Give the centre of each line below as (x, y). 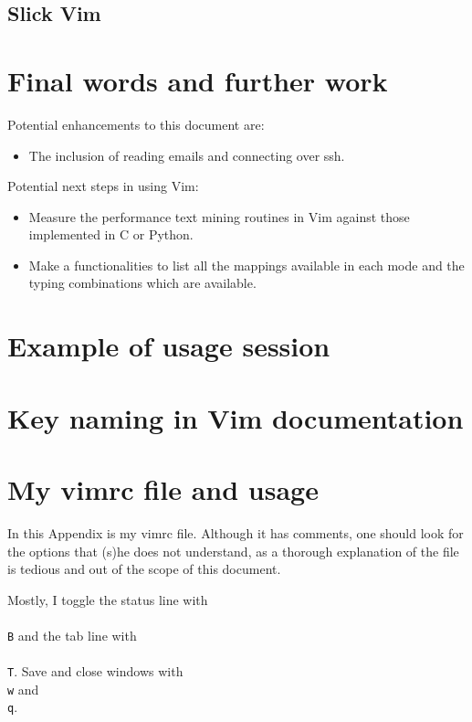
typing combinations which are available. (142, 283)
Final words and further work (198, 80)
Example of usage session (169, 346)
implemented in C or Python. (111, 234)
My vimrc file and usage (163, 489)
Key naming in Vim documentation (236, 417)
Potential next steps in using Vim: (103, 186)
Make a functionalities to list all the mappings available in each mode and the (246, 265)
